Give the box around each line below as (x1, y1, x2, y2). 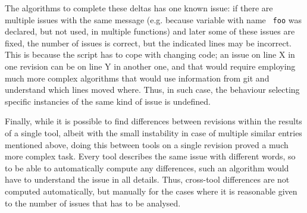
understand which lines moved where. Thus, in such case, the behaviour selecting (5, 83, 300, 96)
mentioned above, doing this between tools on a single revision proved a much (5, 138, 289, 151)
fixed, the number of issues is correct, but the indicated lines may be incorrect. (5, 36, 292, 49)
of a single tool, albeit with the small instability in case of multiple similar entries (5, 127, 302, 139)
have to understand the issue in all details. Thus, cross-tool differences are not (5, 173, 290, 186)
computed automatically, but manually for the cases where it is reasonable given (5, 184, 297, 197)
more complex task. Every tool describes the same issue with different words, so (5, 150, 296, 162)
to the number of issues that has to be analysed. (5, 196, 181, 209)
